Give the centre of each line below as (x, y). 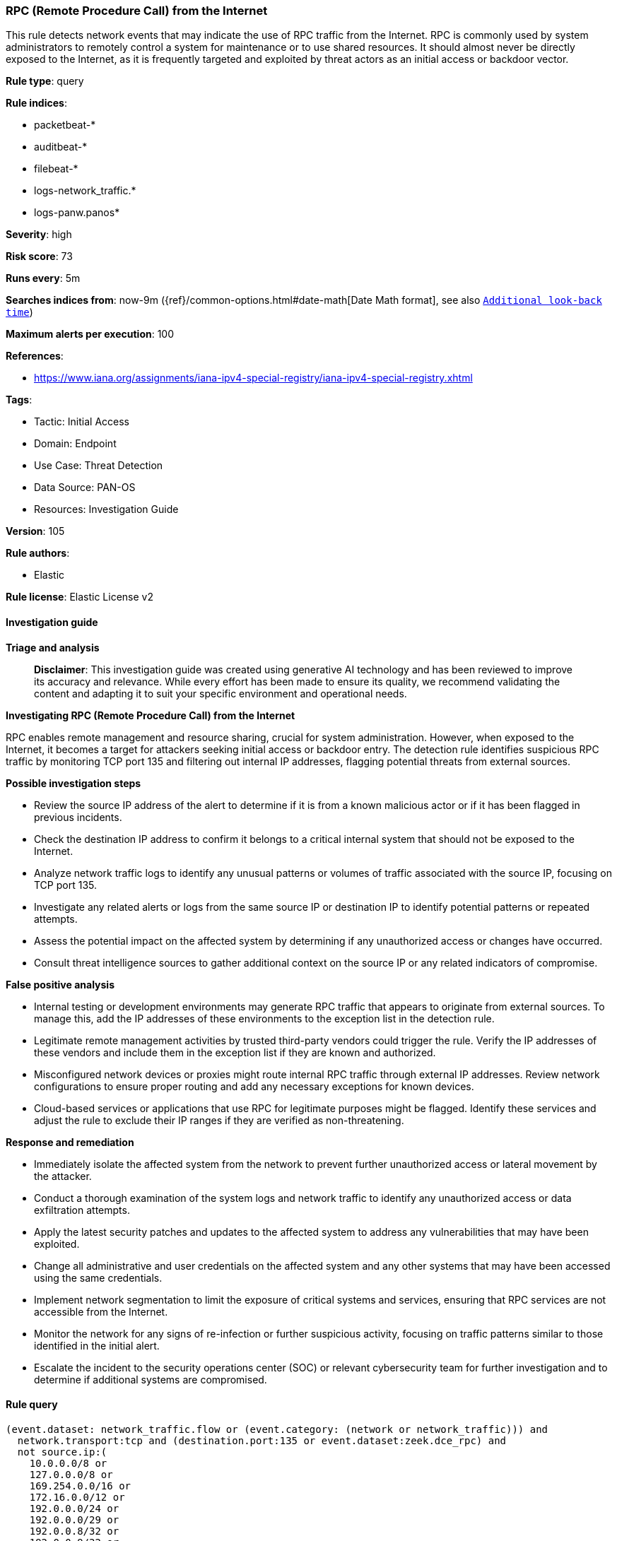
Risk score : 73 (39, 256)
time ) (19, 312)
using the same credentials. (98, 1277)
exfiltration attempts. (82, 1210)
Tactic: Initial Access (82, 422)
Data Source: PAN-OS (85, 488)
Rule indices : (36, 103)
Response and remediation (70, 1142)
